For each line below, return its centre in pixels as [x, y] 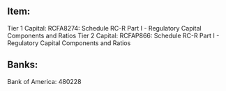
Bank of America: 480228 [44, 81]
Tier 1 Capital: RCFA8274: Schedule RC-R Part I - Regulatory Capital [104, 28]
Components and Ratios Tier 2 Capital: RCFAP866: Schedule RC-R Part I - [113, 35]
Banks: [23, 65]
